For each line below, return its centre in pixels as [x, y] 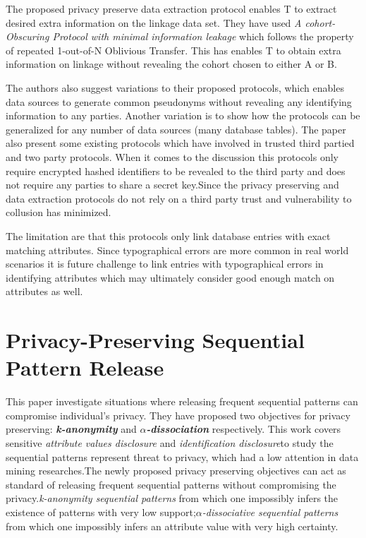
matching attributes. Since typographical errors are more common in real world [177, 250]
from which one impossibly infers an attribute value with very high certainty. [172, 526]
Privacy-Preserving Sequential [155, 340]
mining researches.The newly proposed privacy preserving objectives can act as [176, 471]
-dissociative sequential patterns [270, 512]
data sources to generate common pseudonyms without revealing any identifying [179, 101]
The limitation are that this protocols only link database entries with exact [168, 235]
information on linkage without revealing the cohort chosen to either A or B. [171, 64]
